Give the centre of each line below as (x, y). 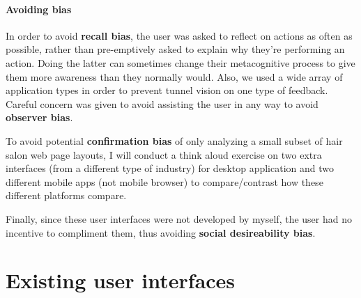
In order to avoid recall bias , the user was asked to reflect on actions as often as (179, 35)
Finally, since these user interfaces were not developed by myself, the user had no (179, 218)
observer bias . (39, 117)
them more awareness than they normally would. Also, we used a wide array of (174, 76)
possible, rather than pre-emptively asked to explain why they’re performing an (175, 49)
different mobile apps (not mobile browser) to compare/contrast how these (164, 181)
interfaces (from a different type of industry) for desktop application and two (170, 168)
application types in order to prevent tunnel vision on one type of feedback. (167, 90)
